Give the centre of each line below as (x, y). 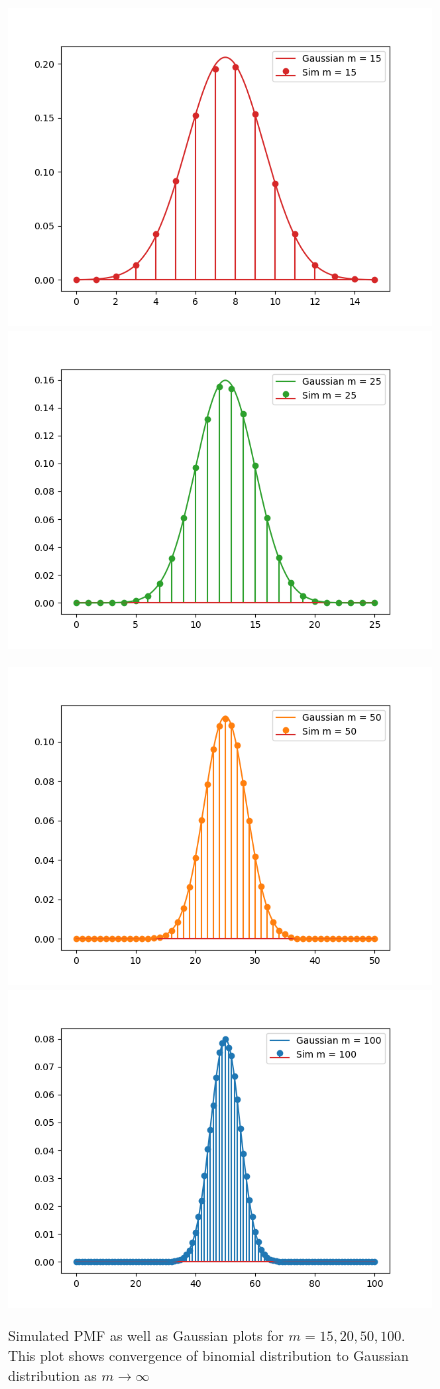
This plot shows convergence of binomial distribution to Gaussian (208, 1354)
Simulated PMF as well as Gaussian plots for (146, 1335)
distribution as (52, 1374)
